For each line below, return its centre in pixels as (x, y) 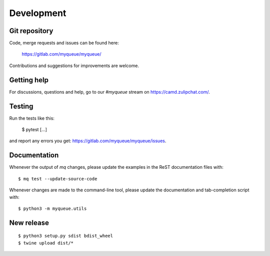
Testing (21, 106)
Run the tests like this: (32, 118)
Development (38, 13)
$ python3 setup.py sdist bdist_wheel (66, 236)
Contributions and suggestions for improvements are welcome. (74, 66)
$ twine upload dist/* (46, 243)
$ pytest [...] (34, 130)
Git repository (31, 31)
